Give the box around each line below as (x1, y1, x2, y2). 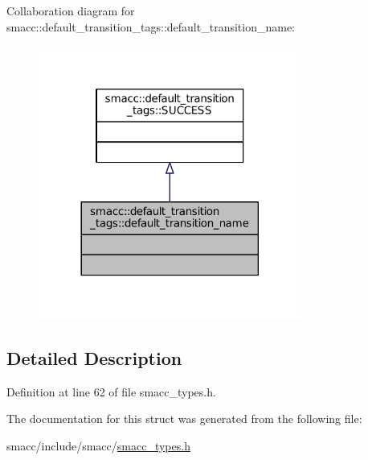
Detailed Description (6, 345, 182, 370)
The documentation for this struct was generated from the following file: (6, 410, 362, 427)
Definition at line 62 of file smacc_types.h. (6, 383, 216, 400)
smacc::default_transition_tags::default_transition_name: (6, 18, 296, 35)
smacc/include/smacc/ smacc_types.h (6, 437, 190, 454)
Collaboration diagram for (6, 2, 135, 19)
